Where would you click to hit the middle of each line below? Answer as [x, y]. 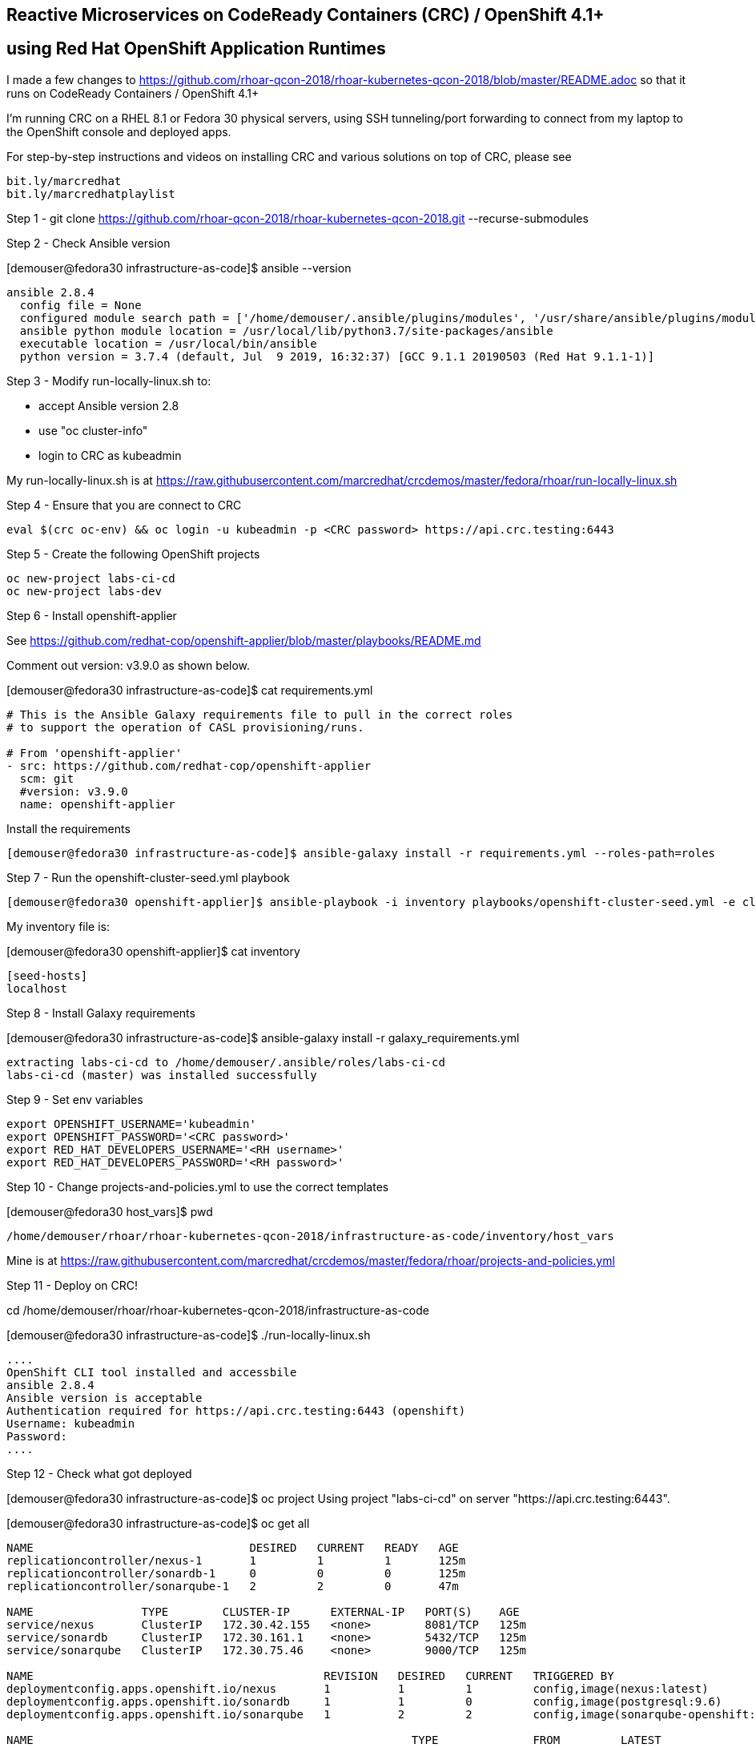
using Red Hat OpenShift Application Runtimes [196, 49]
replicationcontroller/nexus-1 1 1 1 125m [236, 1560]
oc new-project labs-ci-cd [91, 578]
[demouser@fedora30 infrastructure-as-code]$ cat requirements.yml [190, 690]
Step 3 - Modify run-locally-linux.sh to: [109, 381]
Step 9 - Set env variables [75, 1099]
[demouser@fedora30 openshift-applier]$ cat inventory [153, 951]
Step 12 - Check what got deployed [99, 1473]
